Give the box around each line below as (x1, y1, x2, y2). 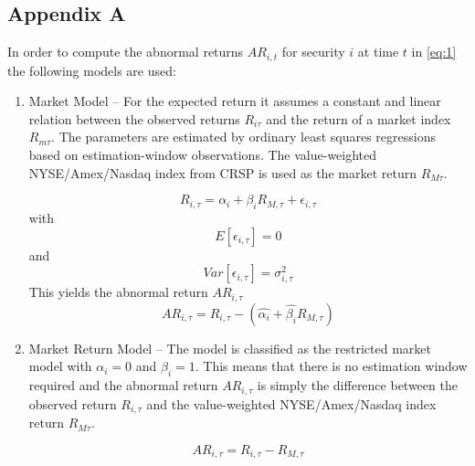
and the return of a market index (266, 109, 451, 128)
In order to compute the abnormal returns (7, 42, 244, 61)
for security (281, 42, 345, 61)
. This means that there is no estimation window (195, 356, 468, 376)
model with (28, 356, 92, 376)
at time (357, 42, 399, 61)
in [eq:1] (411, 42, 457, 61)
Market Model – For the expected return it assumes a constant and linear (28, 91, 441, 111)
